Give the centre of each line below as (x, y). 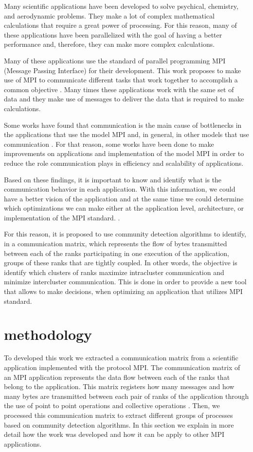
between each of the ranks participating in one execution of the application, (117, 253)
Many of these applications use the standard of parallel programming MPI (115, 60)
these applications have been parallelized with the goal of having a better (113, 34)
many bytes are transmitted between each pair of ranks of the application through (126, 396)
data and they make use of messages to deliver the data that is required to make (124, 99)
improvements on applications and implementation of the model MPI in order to (124, 153)
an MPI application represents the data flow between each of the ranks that (117, 377)
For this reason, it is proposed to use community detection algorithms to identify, (125, 234)
